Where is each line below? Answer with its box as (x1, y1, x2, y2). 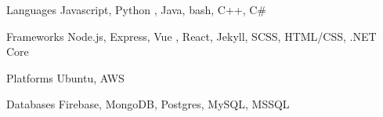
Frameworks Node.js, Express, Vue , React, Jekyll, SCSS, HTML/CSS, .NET (6, 27, 377, 44)
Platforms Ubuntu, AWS (6, 69, 125, 86)
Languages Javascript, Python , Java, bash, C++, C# (6, 2, 267, 17)
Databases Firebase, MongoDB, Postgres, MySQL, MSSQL (6, 96, 290, 112)
